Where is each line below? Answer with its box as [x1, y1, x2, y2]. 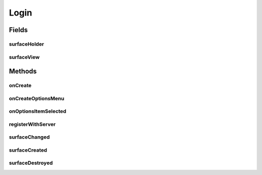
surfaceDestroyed [9, 159, 53, 166]
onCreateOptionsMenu [9, 95, 65, 102]
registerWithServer [9, 121, 56, 127]
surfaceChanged [9, 134, 50, 140]
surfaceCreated [9, 146, 48, 153]
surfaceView [9, 53, 40, 60]
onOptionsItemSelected [9, 108, 66, 115]
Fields [9, 26, 28, 34]
